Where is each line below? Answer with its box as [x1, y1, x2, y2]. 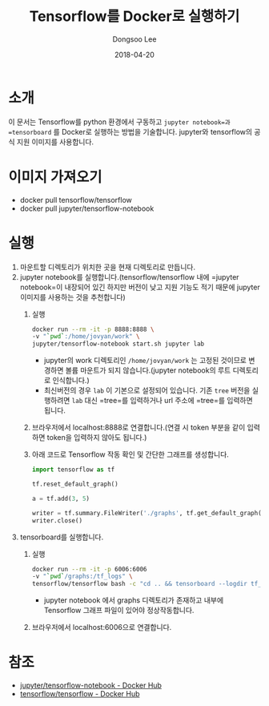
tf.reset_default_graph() [31, 480, 118, 489]
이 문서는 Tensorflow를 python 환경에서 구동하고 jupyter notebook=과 [8, 117, 231, 127]
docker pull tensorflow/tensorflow [19, 195, 132, 204]
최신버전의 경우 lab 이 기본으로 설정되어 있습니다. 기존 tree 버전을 [43, 385, 251, 395]
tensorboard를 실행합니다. [19, 532, 104, 542]
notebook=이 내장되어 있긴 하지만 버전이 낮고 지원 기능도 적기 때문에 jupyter [19, 282, 260, 292]
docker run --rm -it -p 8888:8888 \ [31, 325, 155, 333]
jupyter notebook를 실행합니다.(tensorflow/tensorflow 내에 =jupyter [19, 272, 239, 281]
